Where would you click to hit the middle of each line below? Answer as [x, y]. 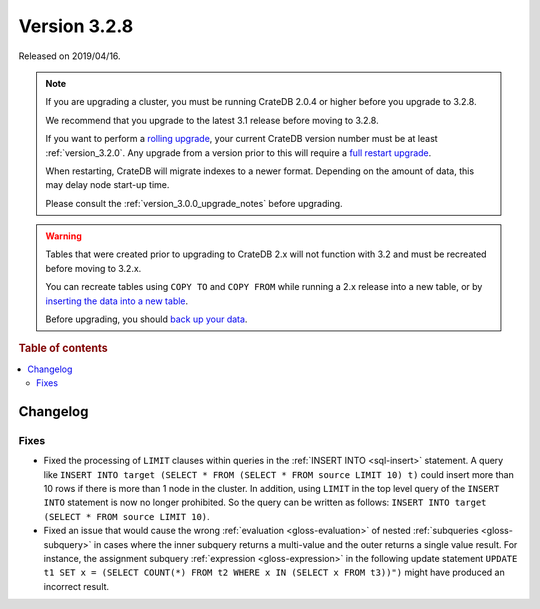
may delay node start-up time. [107, 185]
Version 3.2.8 [76, 26]
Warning [63, 236]
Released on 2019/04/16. [69, 56]
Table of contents [63, 348]
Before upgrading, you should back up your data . [146, 319]
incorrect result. [76, 586]
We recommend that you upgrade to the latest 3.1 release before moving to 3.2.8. [212, 120]
